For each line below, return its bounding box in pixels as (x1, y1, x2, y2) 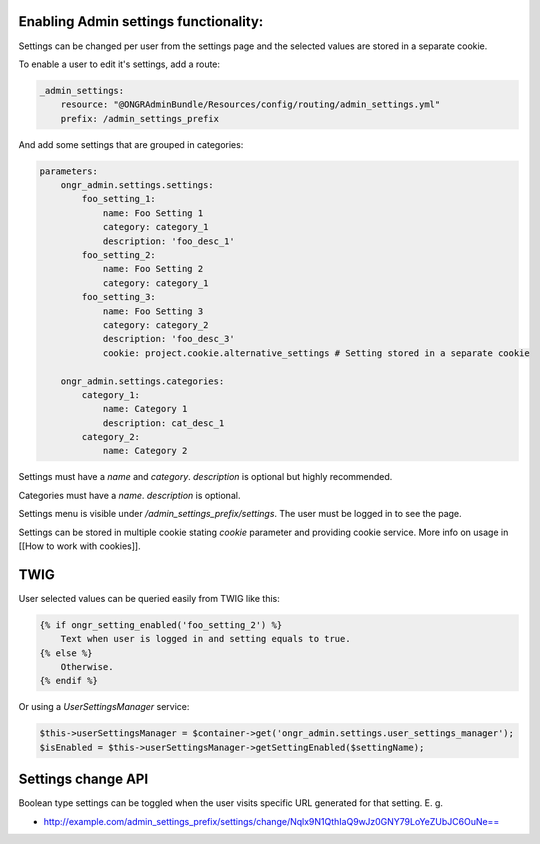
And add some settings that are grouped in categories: (18, 138, 244, 150)
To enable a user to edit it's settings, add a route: (18, 58, 220, 70)
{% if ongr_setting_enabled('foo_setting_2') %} (39, 619, 283, 630)
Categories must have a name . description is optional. (18, 489, 241, 501)
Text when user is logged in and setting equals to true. (60, 633, 351, 645)
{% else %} (39, 647, 93, 659)
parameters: (39, 165, 99, 177)
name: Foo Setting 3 (102, 305, 204, 317)
